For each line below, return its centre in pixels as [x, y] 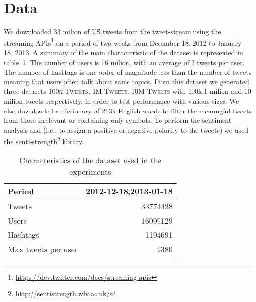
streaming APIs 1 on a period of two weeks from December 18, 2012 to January [123, 42]
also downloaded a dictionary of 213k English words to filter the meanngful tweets [128, 110]
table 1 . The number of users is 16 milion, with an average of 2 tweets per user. [124, 62]
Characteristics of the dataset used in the [90, 160]
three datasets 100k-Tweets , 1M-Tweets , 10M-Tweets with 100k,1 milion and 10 [128, 91]
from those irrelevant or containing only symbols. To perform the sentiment [118, 120]
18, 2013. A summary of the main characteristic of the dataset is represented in [124, 52]
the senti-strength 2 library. [44, 140]
